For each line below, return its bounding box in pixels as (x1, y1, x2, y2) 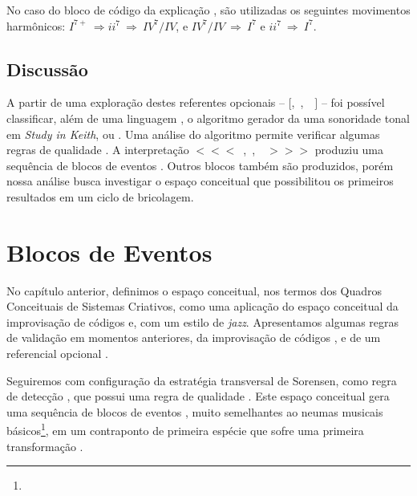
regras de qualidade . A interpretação (6, 141, 189, 158)
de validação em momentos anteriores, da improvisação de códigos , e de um (6, 329, 381, 346)
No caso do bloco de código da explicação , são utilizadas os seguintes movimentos (6, 2, 411, 18)
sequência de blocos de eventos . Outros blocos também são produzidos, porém (6, 157, 394, 173)
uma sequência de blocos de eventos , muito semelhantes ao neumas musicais (6, 403, 383, 420)
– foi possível (321, 94, 385, 111)
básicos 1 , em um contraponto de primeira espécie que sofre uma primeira (6, 420, 364, 439)
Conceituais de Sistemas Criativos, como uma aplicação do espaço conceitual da (6, 298, 399, 315)
